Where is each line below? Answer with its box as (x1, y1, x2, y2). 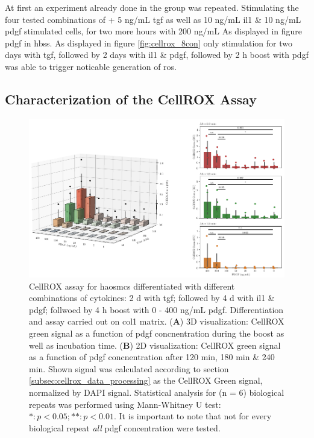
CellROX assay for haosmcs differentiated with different (29, 279, 235, 292)
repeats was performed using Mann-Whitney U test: (29, 398, 221, 410)
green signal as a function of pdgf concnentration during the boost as (29, 326, 284, 339)
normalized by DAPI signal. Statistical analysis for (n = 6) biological (29, 386, 284, 398)
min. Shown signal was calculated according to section (29, 362, 229, 375)
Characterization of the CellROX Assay (5, 89, 257, 108)
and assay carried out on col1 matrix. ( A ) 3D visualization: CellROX (29, 315, 284, 328)
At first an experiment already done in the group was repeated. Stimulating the (5, 1, 299, 13)
